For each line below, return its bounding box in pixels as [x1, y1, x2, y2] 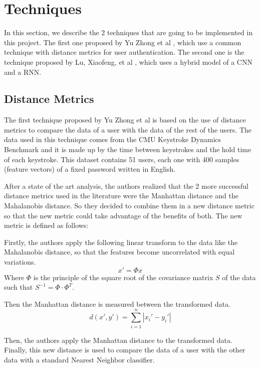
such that [4, 282, 33, 292]
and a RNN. [4, 66, 42, 77]
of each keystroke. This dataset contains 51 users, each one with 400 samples [4, 154, 239, 164]
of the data [222, 272, 256, 282]
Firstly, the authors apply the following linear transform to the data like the [4, 236, 238, 247]
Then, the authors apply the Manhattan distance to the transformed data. [4, 334, 232, 345]
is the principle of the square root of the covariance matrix [33, 272, 213, 282]
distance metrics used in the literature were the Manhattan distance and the [4, 190, 238, 201]
